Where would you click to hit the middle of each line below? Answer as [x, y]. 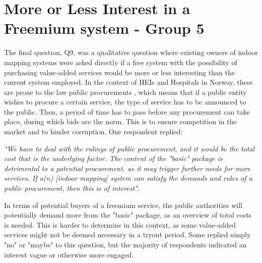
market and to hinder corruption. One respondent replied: [93, 131]
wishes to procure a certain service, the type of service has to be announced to [125, 102]
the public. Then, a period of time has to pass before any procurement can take [127, 111]
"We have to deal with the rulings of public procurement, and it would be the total [129, 148]
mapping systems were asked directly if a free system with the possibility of [121, 62]
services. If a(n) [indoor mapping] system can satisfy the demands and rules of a [128, 178]
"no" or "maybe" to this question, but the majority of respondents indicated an [125, 244]
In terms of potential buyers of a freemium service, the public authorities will [123, 205]
